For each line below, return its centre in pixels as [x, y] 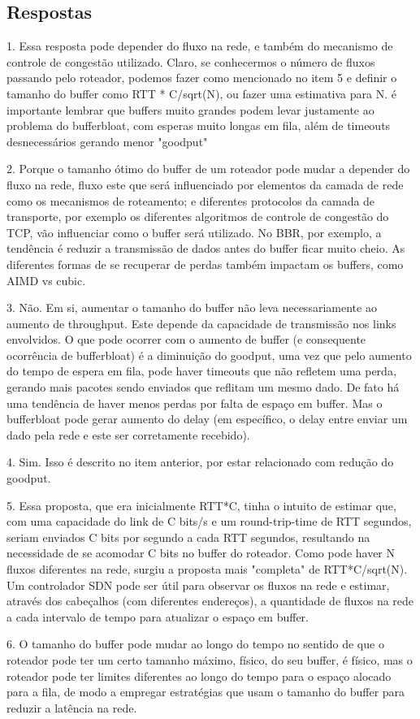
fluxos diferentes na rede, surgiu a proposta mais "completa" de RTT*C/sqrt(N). [207, 569]
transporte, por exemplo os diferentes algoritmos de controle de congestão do [198, 217]
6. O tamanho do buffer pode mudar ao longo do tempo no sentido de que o [195, 644]
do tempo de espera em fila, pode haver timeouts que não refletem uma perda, [201, 371]
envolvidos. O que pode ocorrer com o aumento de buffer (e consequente [186, 339]
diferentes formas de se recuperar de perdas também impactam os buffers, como [205, 264]
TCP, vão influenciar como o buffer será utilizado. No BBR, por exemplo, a [194, 232]
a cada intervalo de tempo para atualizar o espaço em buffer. [158, 616]
